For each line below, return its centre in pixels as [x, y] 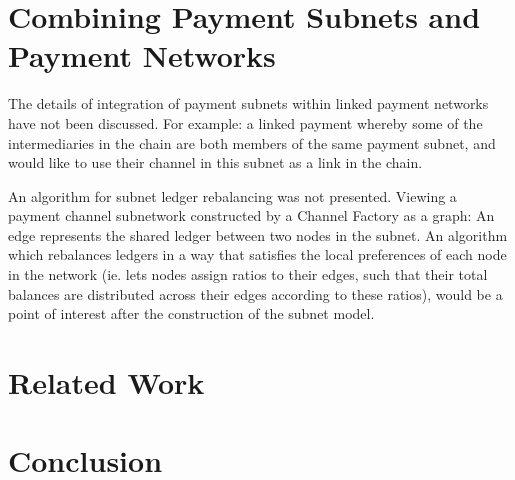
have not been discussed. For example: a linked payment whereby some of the [245, 122]
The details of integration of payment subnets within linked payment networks [248, 103]
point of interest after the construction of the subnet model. [191, 313]
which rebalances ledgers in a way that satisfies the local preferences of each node [257, 254]
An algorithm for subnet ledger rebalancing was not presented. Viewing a [232, 195]
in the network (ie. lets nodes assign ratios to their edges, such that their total [248, 274]
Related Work [106, 382]
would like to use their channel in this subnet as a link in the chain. [215, 162]
